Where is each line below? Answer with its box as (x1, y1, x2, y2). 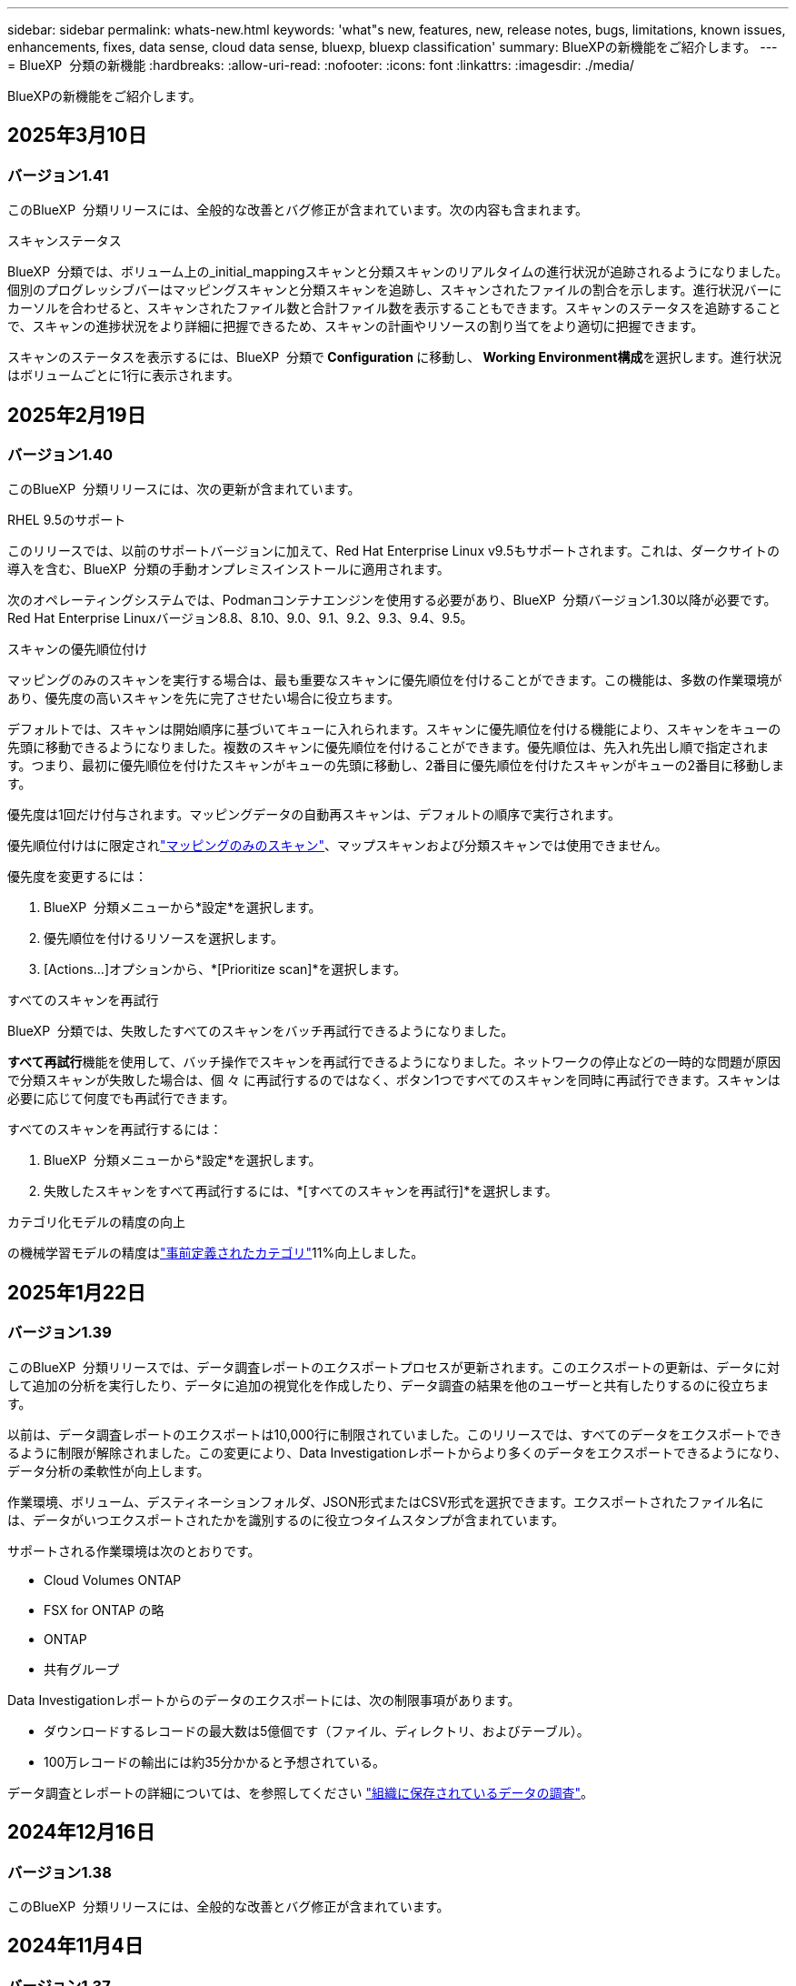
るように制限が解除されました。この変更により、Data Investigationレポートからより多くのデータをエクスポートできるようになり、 (7, 1444, 788, 1460)
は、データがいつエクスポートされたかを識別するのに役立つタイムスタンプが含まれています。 (7, 1511, 565, 1528)
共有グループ (44, 1660, 120, 1677)
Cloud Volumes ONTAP (44, 1571, 182, 1588)
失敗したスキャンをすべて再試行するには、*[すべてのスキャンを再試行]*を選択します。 (44, 1183, 558, 1199)
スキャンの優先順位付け (7, 641, 147, 657)
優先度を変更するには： (7, 868, 147, 885)
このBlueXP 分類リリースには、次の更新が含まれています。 (7, 481, 361, 497)
